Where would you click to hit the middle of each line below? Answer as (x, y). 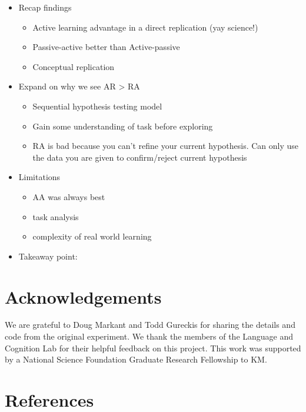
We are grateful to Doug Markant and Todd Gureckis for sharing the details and (150, 325)
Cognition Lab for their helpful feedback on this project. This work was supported (153, 348)
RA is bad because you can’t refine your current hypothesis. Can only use (166, 146)
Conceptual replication (74, 66)
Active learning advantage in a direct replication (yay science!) (145, 27)
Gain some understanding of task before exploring (123, 126)
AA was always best (69, 196)
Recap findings (45, 7)
